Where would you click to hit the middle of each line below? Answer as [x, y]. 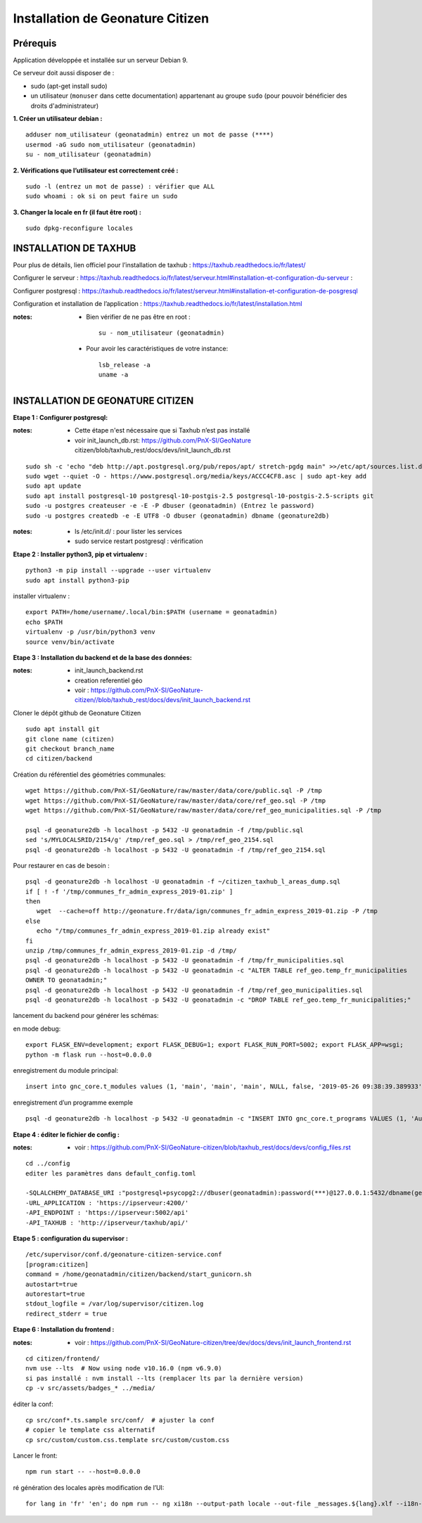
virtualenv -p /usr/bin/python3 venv [91, 632]
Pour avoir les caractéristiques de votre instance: [157, 349]
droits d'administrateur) [65, 106]
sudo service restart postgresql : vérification [139, 541]
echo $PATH [44, 622]
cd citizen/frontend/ [63, 1358]
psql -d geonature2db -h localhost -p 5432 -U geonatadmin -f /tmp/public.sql [165, 830]
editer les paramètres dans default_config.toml [111, 1173]
